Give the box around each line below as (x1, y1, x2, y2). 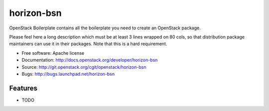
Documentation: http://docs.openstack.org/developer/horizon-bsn (21, 57, 158, 63)
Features (9, 84, 37, 92)
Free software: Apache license (21, 50, 85, 56)
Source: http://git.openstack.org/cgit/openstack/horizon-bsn (21, 64, 146, 70)
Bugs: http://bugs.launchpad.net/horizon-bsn (21, 71, 115, 77)
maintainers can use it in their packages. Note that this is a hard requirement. (9, 41, 167, 47)
